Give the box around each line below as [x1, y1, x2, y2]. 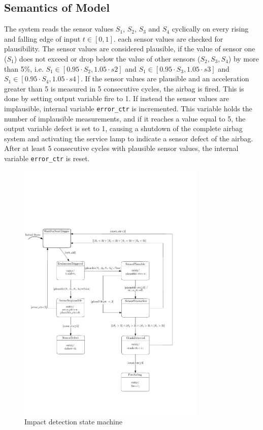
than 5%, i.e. [4, 63, 44, 74]
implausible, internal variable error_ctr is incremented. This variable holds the [4, 103, 252, 113]
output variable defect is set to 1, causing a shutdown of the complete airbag [4, 123, 243, 134]
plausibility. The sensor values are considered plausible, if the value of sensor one [4, 43, 255, 54]
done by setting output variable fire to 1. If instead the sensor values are [4, 93, 229, 104]
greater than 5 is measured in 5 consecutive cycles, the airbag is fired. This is [4, 83, 244, 94]
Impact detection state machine [24, 416, 122, 427]
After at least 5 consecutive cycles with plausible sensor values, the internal [4, 143, 239, 153]
